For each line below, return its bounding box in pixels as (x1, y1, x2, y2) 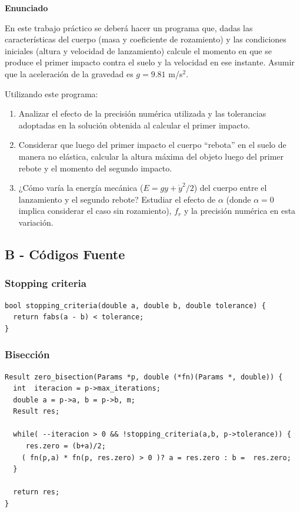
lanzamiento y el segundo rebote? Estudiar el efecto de (18, 193, 216, 205)
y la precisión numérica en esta (184, 204, 296, 217)
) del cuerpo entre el (194, 181, 267, 194)
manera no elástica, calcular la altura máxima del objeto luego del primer (18, 150, 284, 162)
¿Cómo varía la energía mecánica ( (18, 181, 144, 194)
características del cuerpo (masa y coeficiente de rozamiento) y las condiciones (5, 33, 286, 45)
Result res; (13, 407, 60, 416)
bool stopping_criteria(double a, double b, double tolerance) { (5, 301, 266, 310)
